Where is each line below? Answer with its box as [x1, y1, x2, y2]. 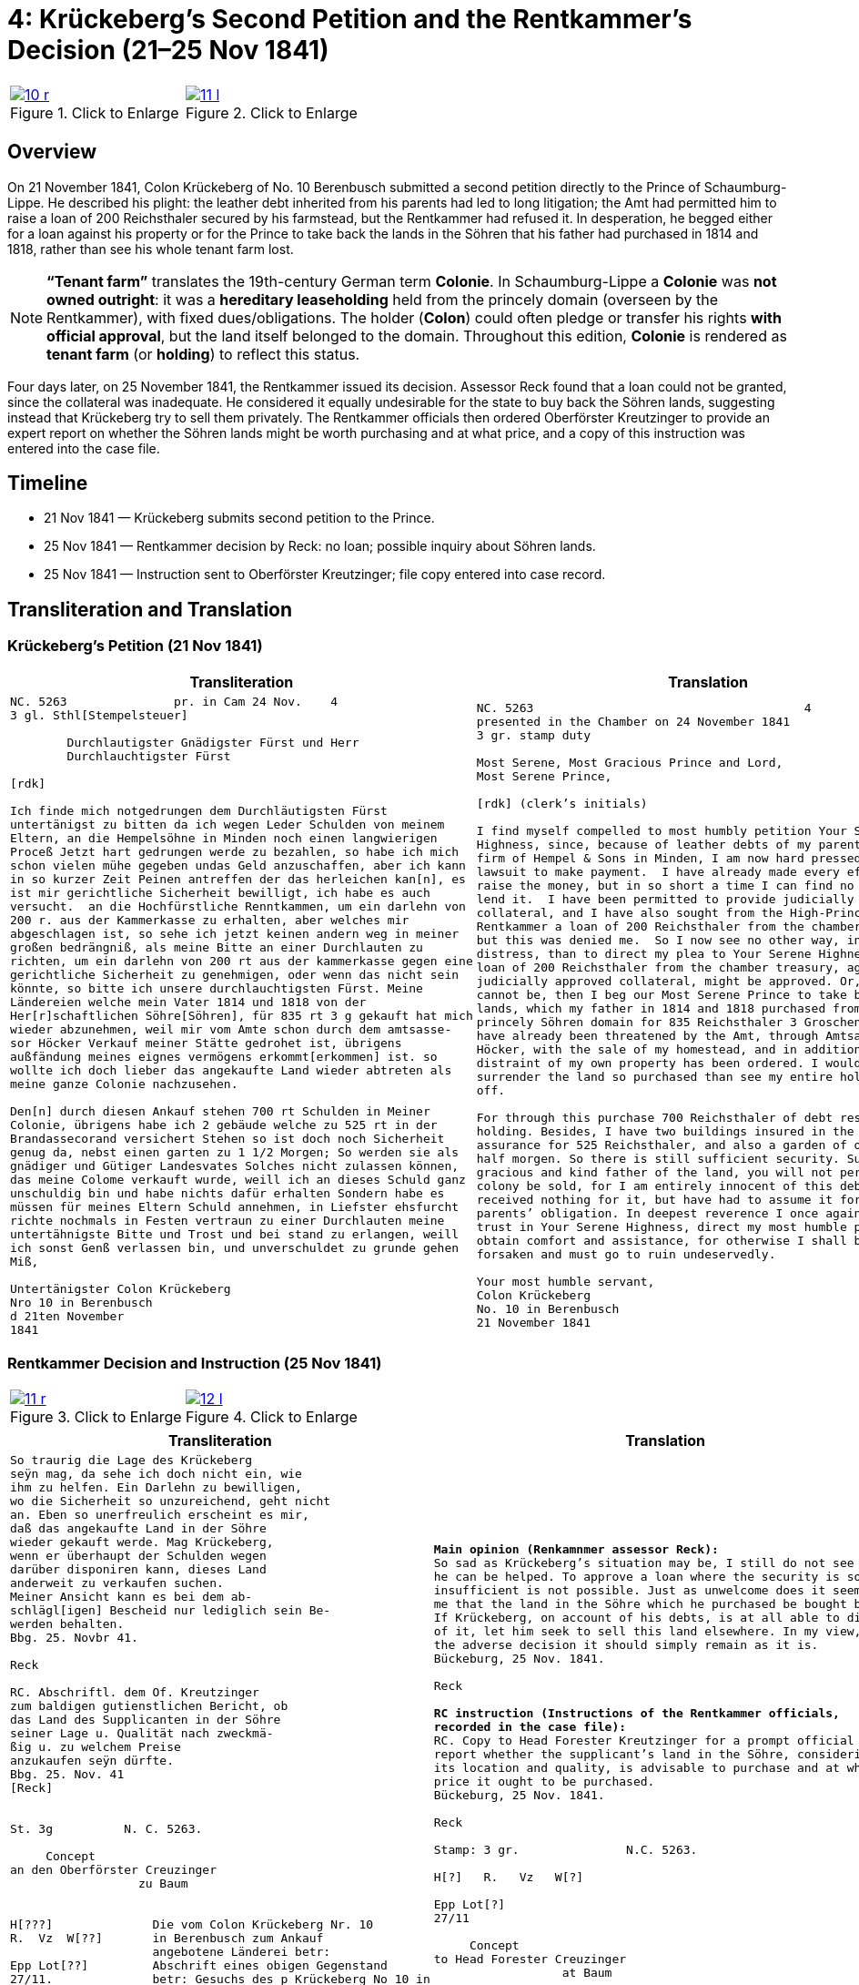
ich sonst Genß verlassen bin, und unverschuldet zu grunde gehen [10, 1240, 460, 1255]
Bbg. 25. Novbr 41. [10, 1631, 138, 1645]
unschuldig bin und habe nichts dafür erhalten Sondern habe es [10, 1186, 445, 1200]
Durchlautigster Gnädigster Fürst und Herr [66, 735, 359, 749]
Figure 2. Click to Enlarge [185, 103, 358, 122]
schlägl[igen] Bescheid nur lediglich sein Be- [10, 1603, 331, 1618]
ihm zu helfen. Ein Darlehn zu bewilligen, [10, 1481, 302, 1495]
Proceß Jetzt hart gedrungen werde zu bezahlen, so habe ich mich [10, 844, 460, 859]
